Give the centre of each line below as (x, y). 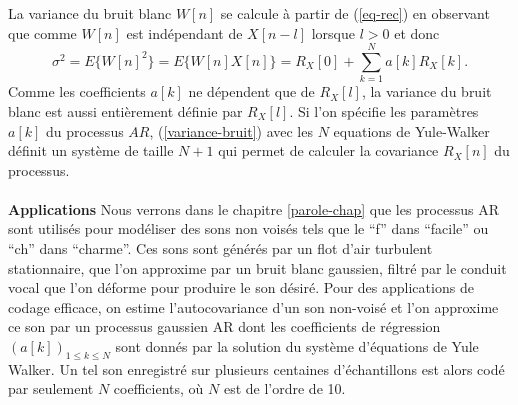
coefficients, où (158, 388)
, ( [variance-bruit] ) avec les (231, 130)
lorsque (333, 32)
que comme (42, 32)
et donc (417, 32)
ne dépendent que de (251, 91)
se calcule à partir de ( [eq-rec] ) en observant (355, 13)
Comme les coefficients (77, 91)
